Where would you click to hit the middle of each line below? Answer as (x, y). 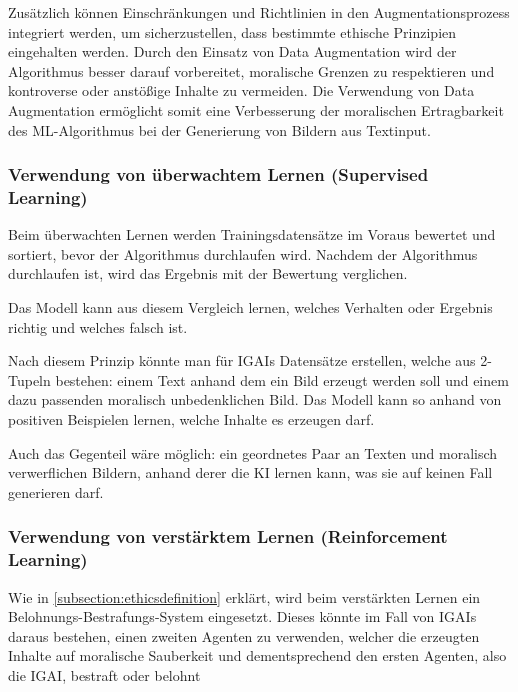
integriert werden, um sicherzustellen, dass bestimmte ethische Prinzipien (232, 31)
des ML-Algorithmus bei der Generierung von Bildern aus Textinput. (219, 129)
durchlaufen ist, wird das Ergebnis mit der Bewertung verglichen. (208, 273)
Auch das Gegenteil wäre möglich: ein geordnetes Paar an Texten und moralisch (253, 452)
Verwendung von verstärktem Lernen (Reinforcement (228, 536)
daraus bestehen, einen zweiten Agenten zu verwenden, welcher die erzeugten (244, 635)
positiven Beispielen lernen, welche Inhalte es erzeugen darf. (191, 419)
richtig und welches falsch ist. (98, 326)
